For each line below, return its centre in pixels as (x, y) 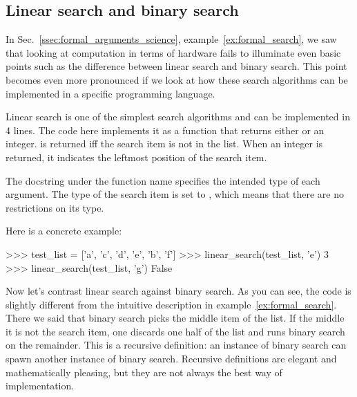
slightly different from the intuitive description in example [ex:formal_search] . (171, 304)
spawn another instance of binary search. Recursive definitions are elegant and (171, 359)
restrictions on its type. (55, 207)
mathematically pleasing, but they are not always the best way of (144, 372)
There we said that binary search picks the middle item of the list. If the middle (175, 318)
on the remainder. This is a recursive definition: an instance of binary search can (176, 345)
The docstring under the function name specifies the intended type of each (163, 180)
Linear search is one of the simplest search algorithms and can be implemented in (178, 117)
